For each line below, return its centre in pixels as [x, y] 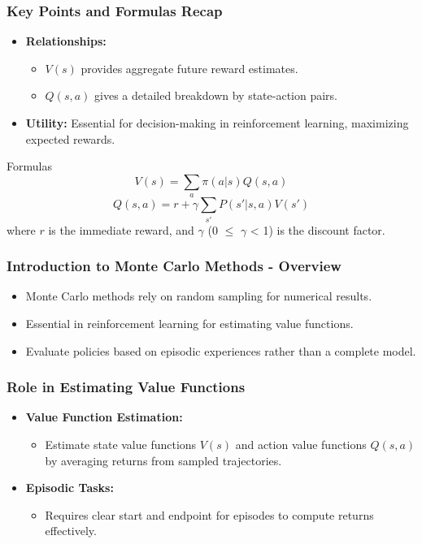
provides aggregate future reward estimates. [189, 68]
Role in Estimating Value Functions [126, 387]
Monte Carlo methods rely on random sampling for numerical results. [199, 296]
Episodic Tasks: [70, 488]
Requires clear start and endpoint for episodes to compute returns [209, 514]
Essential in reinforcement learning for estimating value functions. [189, 323]
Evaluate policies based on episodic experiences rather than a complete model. [221, 350]
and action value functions [301, 444]
